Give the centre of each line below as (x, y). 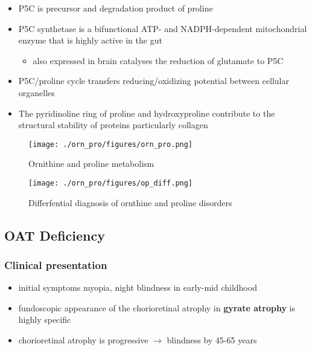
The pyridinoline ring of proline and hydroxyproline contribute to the (147, 113)
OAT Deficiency (55, 235)
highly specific (45, 319)
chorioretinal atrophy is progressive (83, 340)
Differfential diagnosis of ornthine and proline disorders (130, 202)
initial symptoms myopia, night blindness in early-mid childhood (138, 287)
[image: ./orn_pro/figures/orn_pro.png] (111, 144)
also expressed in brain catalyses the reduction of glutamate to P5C (158, 60)
